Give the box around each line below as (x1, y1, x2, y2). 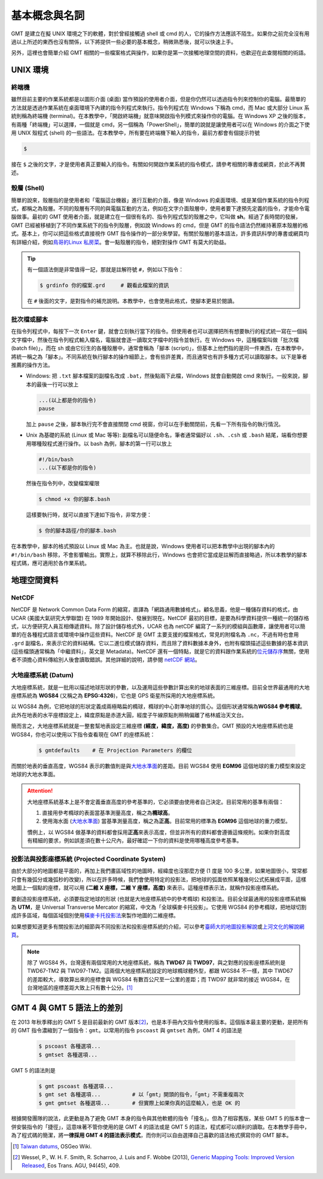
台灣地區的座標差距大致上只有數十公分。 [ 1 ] (27, 984, 133, 991)
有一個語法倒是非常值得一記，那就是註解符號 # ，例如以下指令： (27, 266, 184, 273)
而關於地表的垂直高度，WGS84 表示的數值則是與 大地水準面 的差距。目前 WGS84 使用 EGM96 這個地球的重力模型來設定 (11, 762, 306, 769)
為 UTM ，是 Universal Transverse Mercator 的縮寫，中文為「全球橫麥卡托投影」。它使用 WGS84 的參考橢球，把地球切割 (11, 903, 307, 911)
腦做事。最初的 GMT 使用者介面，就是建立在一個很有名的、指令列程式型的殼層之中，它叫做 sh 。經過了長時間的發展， (11, 213, 301, 220)
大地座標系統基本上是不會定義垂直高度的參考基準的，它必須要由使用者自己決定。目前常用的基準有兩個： (27, 798, 284, 805)
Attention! (27, 787, 53, 794)
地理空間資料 (11, 575, 59, 585)
